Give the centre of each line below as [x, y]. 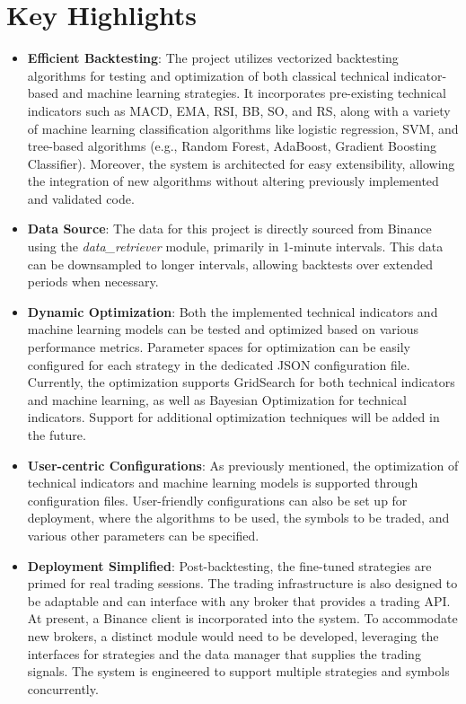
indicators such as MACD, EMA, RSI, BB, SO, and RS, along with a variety [239, 110]
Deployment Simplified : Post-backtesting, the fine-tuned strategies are [229, 565]
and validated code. [81, 198]
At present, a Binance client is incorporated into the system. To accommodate [242, 618]
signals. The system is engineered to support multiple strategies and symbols [238, 671]
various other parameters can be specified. [143, 535]
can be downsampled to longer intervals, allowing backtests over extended [230, 264]
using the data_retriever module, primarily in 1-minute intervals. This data [235, 246]
